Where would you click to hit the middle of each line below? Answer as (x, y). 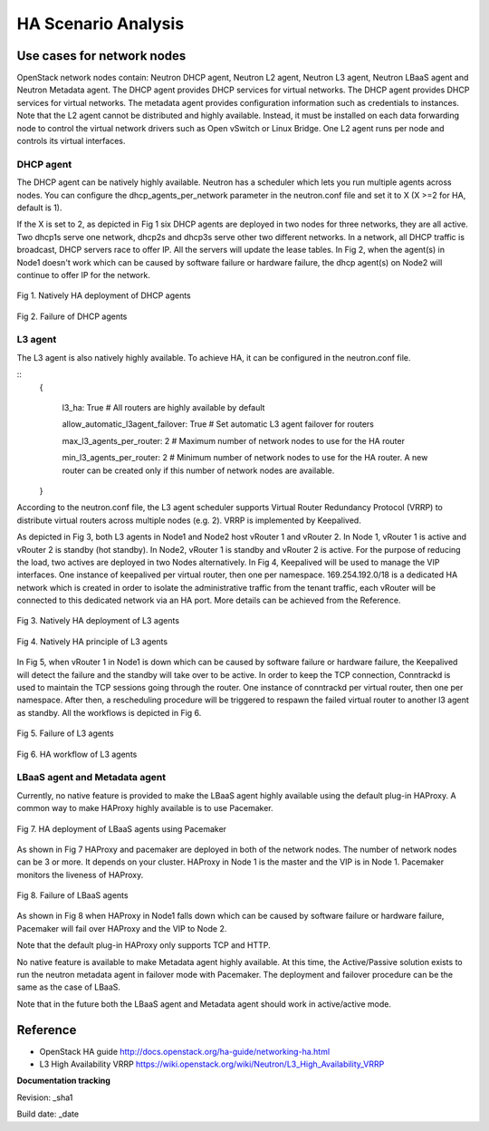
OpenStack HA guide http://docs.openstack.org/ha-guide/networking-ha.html (185, 1051)
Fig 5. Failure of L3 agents (65, 733)
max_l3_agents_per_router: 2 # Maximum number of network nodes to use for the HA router (233, 440)
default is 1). (39, 208)
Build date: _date (48, 1114)
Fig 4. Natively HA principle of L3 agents (92, 641)
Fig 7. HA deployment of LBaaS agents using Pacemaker (121, 828)
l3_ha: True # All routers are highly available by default (163, 407)
